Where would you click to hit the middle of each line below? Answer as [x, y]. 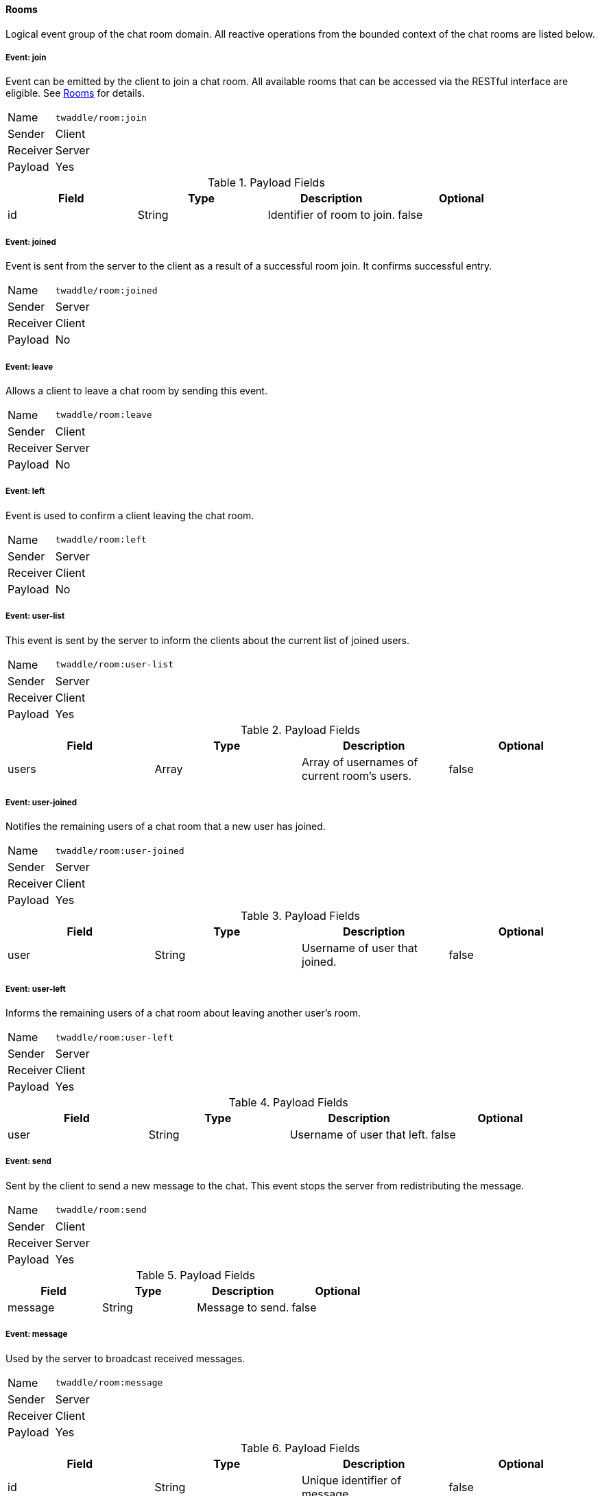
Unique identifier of [352, 1480]
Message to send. [243, 1307]
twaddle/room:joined [106, 290]
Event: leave [29, 367]
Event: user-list [35, 616]
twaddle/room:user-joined [120, 851]
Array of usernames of [360, 762]
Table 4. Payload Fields [288, 1103]
